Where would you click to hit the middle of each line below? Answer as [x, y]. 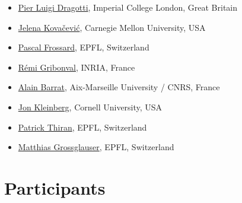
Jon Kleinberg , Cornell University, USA [90, 107]
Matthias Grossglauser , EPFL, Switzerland [96, 147]
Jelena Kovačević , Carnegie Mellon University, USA [112, 27]
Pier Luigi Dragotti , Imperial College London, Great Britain [128, 7]
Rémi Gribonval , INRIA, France [77, 67]
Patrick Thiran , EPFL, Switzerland [82, 127]
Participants [55, 187]
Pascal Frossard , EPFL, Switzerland [84, 47]
